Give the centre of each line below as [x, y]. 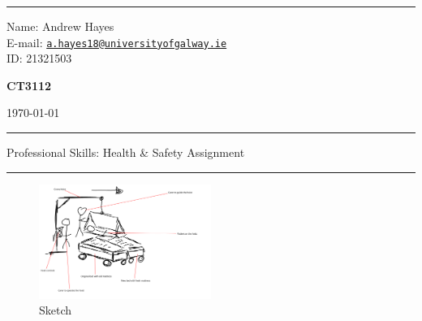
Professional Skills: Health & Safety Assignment [126, 152]
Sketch [56, 310]
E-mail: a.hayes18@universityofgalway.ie [117, 42]
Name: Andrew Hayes [60, 26]
